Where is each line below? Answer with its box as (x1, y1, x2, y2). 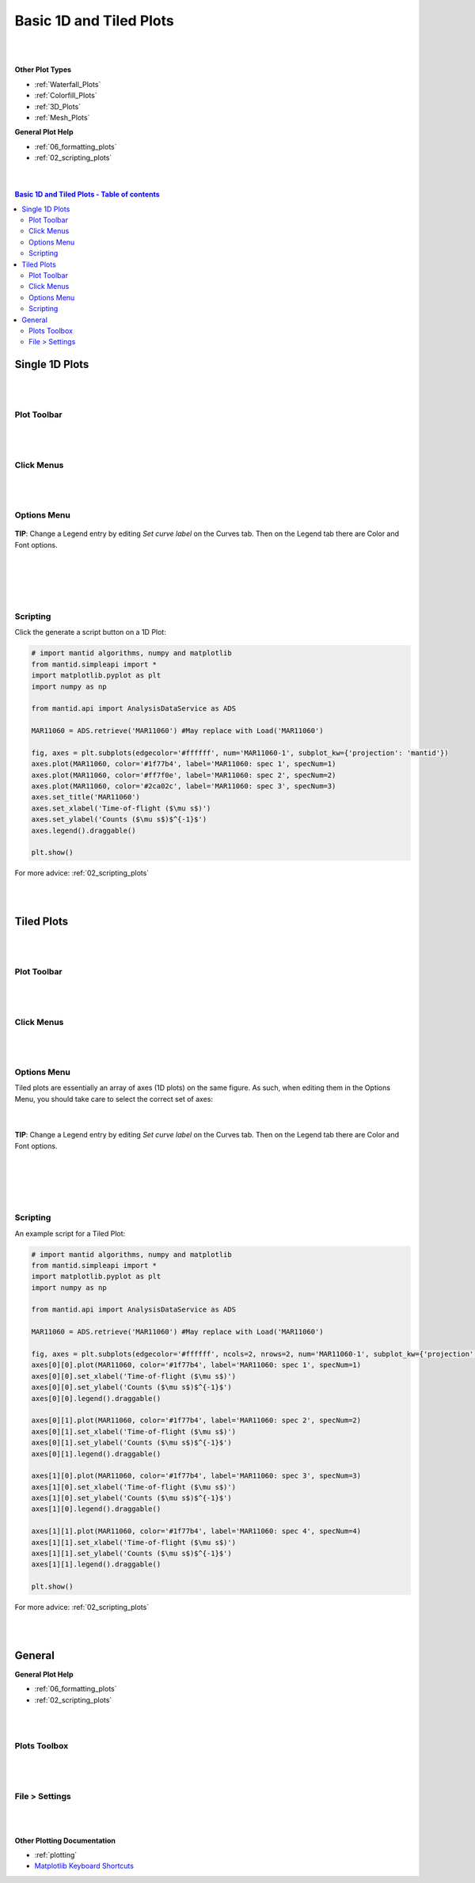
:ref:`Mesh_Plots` (34, 112, 90, 122)
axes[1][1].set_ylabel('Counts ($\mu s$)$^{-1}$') (31, 1549, 233, 1558)
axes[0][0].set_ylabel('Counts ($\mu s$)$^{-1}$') (31, 1383, 233, 1392)
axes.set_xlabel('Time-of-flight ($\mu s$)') (31, 803, 211, 813)
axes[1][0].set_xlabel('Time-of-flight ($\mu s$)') (31, 1482, 237, 1491)
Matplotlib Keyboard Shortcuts (34, 1861, 135, 1871)
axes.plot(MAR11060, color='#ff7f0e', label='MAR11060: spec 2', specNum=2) (31, 770, 336, 780)
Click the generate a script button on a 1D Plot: (14, 628, 166, 637)
